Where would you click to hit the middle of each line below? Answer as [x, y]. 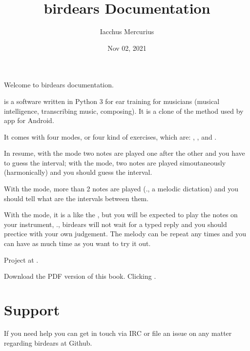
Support [32, 310]
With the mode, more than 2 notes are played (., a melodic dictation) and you [121, 189]
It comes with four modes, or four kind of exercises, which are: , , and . [110, 136]
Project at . [21, 259]
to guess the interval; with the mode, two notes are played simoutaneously [115, 162]
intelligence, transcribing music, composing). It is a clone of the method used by [124, 111]
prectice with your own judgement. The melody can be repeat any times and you [125, 234]
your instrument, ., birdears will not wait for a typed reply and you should [115, 224]
